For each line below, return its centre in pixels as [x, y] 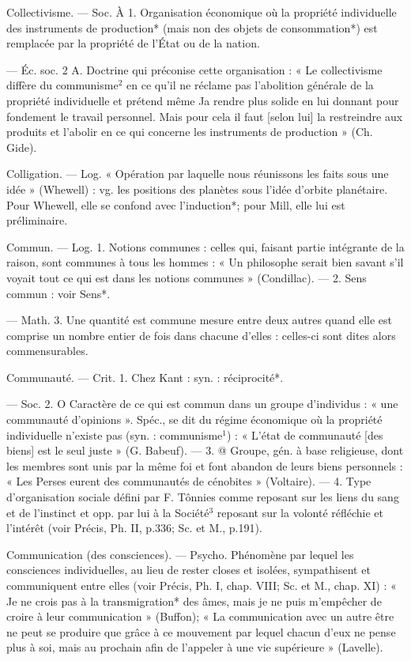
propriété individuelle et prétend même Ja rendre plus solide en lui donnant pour [203, 100]
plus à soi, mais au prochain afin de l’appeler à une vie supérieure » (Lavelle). [195, 647]
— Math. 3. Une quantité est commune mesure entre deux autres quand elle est [200, 320]
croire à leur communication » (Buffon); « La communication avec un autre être [200, 616]
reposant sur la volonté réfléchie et [300, 512]
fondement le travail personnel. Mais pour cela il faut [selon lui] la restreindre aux [205, 116]
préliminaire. [37, 220]
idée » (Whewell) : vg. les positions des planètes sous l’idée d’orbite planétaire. [197, 189]
